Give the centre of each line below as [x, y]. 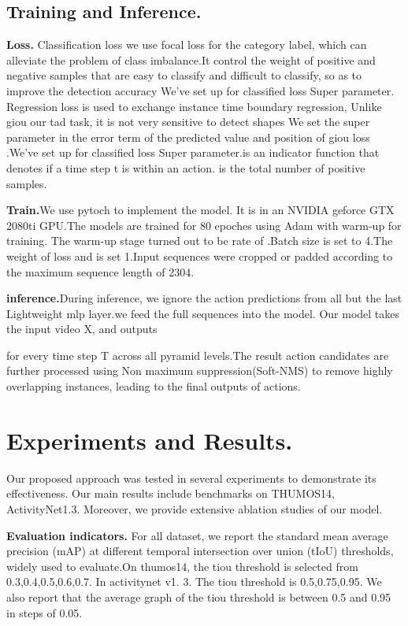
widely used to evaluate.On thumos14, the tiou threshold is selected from [182, 566]
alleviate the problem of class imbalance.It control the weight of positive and [191, 59]
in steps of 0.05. [45, 612]
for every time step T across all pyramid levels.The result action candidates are [198, 355]
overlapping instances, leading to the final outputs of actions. [154, 386]
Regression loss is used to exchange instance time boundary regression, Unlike [194, 106]
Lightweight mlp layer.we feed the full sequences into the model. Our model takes [203, 313]
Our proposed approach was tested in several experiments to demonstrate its [191, 478]
